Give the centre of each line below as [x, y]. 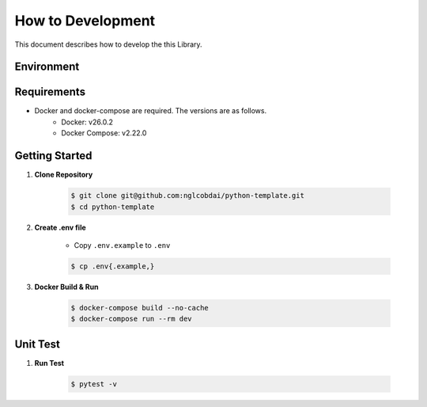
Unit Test [38, 344]
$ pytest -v [94, 384]
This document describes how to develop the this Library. [108, 44]
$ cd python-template [113, 207]
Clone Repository [64, 175]
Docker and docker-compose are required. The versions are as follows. [151, 111]
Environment [47, 67]
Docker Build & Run [66, 287]
